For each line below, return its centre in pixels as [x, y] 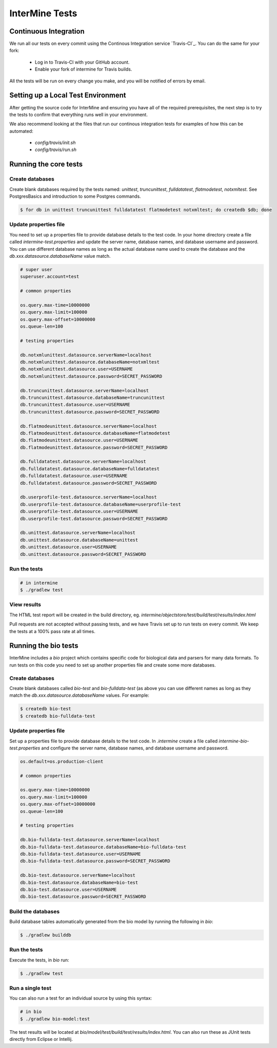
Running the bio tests [44, 646]
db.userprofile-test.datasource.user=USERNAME [79, 512]
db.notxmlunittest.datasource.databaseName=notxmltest [90, 362]
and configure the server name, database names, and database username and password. [135, 748]
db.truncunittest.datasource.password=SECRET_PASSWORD [90, 412]
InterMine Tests [43, 13]
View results [25, 605]
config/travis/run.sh [56, 149]
